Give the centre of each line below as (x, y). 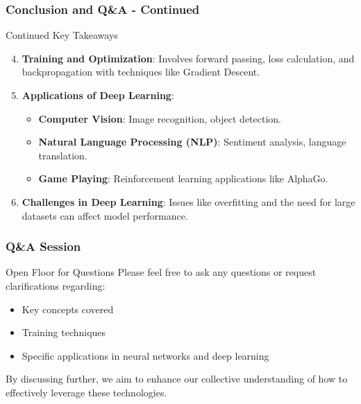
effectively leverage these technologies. (86, 392)
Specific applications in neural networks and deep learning (145, 355)
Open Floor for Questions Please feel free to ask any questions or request (161, 272)
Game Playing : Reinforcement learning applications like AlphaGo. (183, 178)
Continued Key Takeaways (62, 35)
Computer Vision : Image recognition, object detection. (160, 118)
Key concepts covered (68, 309)
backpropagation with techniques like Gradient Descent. (141, 72)
